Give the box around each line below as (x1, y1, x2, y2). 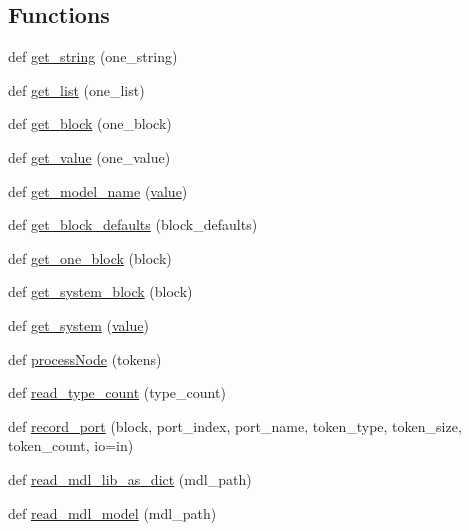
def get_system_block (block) (8, 281, 193, 302)
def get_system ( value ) (8, 314, 149, 335)
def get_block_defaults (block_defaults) (8, 214, 258, 235)
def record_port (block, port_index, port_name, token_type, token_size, (8, 415, 462, 436)
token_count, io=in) (8, 435, 134, 456)
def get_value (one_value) (8, 146, 171, 167)
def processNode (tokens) (8, 348, 162, 369)
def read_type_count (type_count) (8, 382, 226, 403)
